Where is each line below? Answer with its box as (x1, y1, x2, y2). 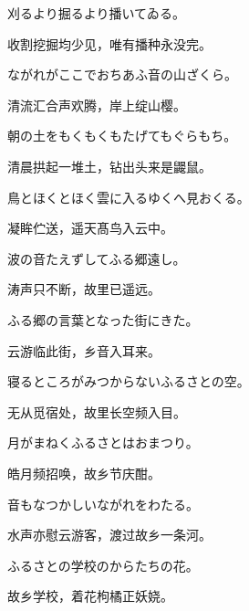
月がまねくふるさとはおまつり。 (7, 433, 199, 452)
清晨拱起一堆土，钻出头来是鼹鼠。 (7, 156, 212, 175)
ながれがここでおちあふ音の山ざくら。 (7, 65, 237, 84)
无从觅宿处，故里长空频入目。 (7, 402, 186, 421)
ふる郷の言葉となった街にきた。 (7, 310, 199, 329)
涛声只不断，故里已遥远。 (7, 279, 161, 299)
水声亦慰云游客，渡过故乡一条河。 (7, 525, 212, 544)
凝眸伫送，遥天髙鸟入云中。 (7, 218, 173, 237)
